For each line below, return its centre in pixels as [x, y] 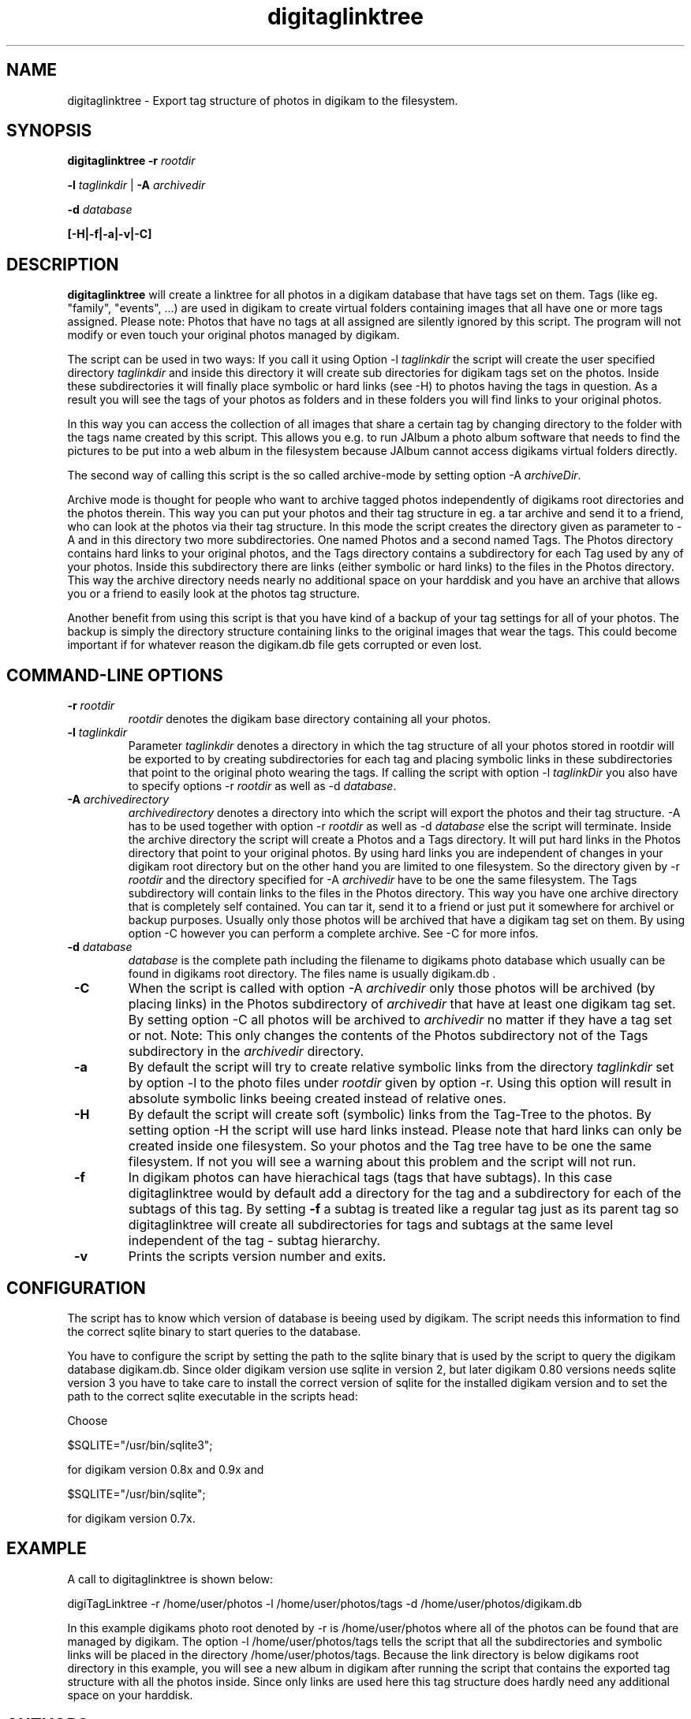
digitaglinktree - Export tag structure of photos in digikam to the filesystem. [263, 100]
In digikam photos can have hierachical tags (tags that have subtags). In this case [370, 1178]
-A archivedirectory [118, 800]
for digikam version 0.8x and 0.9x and [166, 1469]
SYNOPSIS [49, 131]
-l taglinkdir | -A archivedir [136, 185]
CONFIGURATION [76, 1288]
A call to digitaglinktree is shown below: [170, 1579]
